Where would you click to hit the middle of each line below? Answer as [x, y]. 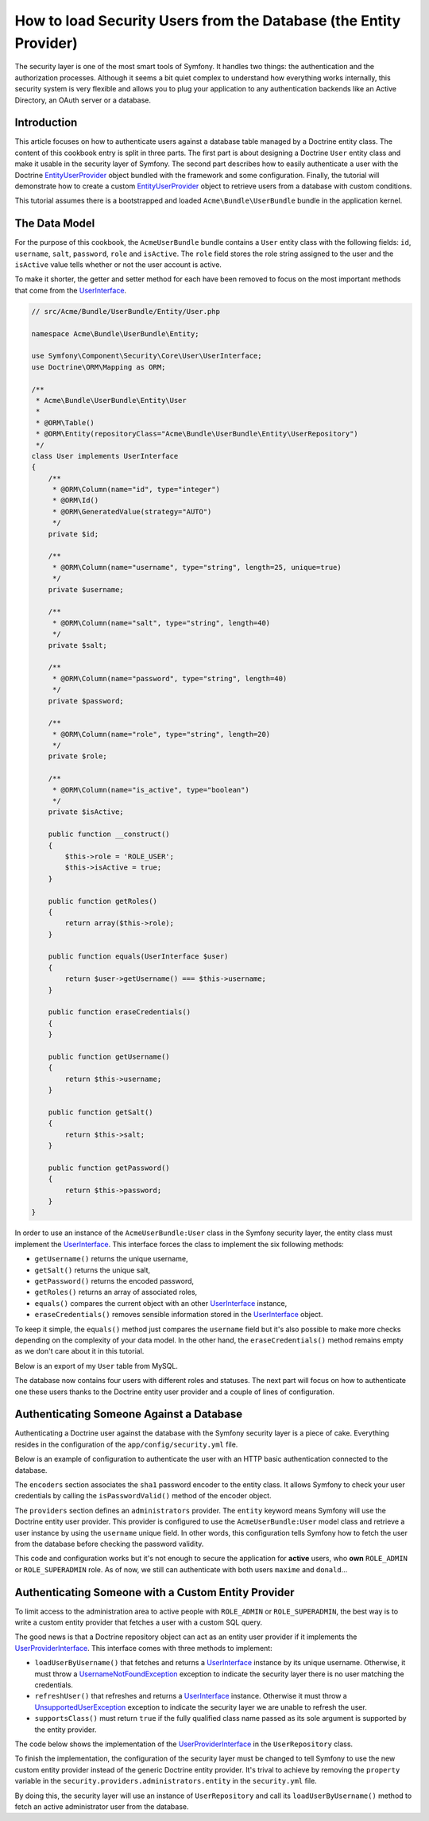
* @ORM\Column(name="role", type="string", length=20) [161, 734]
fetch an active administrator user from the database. [102, 1806]
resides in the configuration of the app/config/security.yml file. [126, 1444]
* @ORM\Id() [75, 500]
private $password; [86, 701]
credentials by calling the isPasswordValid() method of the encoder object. [143, 1496]
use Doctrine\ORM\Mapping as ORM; [99, 367]
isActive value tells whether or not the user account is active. [118, 265]
